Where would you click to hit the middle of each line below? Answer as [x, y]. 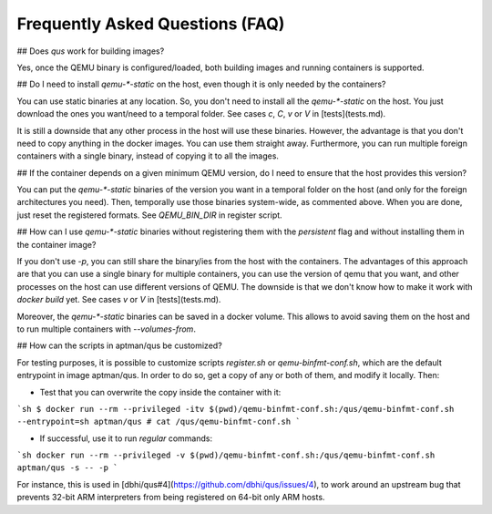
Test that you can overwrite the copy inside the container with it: [160, 392]
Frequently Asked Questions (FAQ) [151, 24]
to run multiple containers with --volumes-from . [106, 329]
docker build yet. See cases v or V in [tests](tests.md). [119, 300]
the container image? [56, 244]
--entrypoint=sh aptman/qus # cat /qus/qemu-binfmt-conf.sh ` [159, 422]
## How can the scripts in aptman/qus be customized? [119, 345]
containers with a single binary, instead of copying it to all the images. [148, 156]
